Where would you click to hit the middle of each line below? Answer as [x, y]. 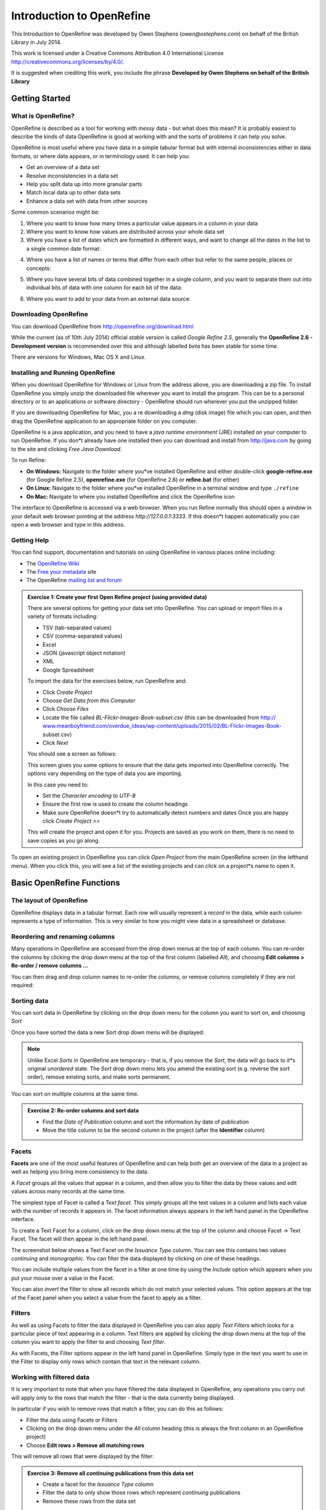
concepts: [39, 268]
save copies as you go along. [64, 840]
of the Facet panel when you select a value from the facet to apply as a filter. [107, 1297]
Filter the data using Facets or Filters [72, 1420]
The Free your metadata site [61, 571]
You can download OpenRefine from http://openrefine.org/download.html [102, 326]
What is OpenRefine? [43, 116]
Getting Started [41, 99]
